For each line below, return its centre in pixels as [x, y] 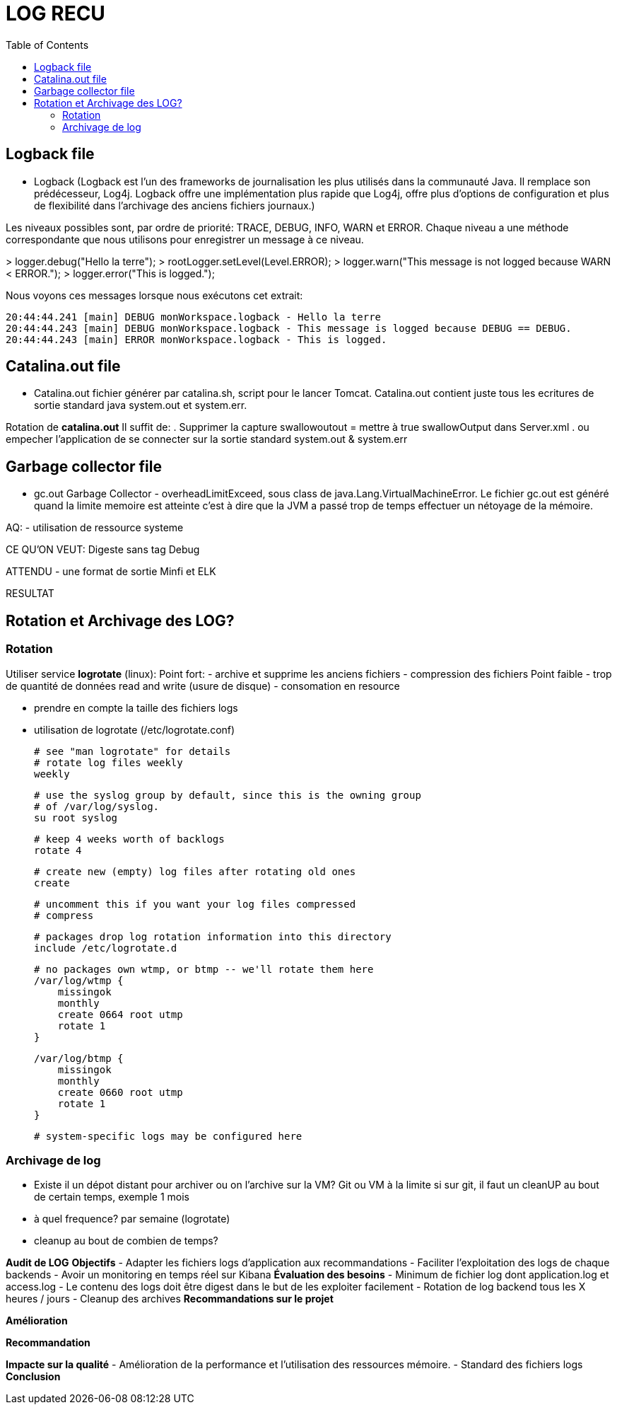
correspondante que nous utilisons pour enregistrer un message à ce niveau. [185, 239]
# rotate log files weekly [108, 762]
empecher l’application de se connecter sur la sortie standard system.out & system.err [207, 439]
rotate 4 [58, 850]
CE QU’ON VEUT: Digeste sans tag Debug [103, 550]
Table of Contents [47, 45]
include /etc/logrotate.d [106, 948]
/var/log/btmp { [79, 1058]
